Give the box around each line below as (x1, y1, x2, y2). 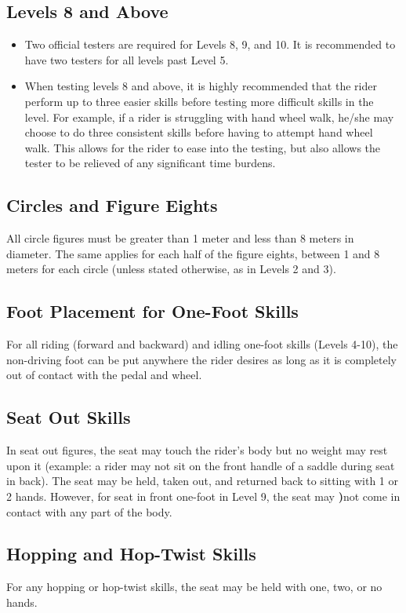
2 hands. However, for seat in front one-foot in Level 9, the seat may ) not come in (6, 487, 401, 504)
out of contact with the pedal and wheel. (6, 367, 202, 383)
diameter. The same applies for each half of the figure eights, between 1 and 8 (6, 245, 380, 261)
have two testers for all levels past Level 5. (24, 51, 229, 68)
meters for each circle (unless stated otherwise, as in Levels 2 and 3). (6, 261, 336, 277)
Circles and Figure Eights (6, 193, 218, 217)
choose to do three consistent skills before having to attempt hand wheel (24, 124, 373, 140)
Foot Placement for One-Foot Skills (6, 299, 299, 323)
